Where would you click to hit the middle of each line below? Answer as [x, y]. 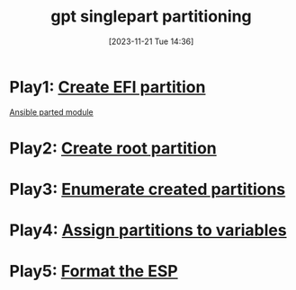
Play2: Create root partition [113, 148]
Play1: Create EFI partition [108, 87]
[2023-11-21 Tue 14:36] [151, 41]
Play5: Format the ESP [94, 272]
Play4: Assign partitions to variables [148, 230]
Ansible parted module [52, 112]
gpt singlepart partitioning [151, 17]
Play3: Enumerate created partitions [148, 189]
